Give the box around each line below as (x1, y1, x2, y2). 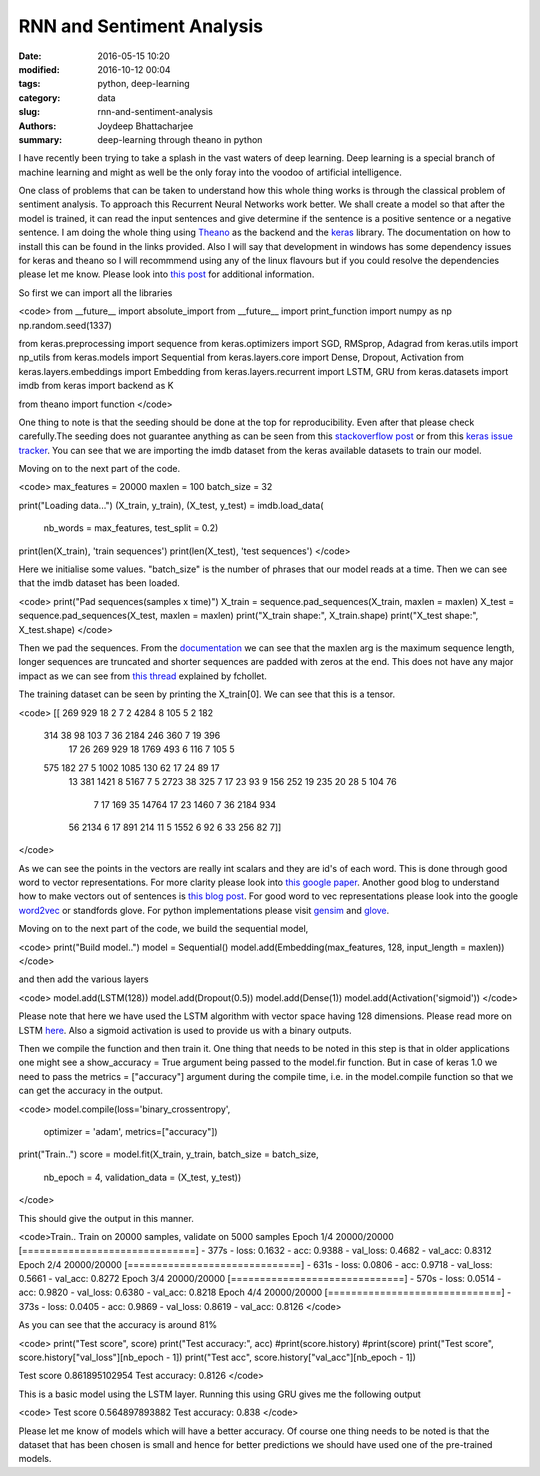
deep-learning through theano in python (97, 133, 263, 145)
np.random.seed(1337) (18, 319, 112, 331)
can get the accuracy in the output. (18, 1085, 164, 1097)
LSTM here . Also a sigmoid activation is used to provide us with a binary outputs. (18, 1024, 352, 1036)
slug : (18, 106, 40, 118)
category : (18, 91, 61, 104)
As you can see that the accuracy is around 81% (18, 1319, 218, 1331)
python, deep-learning (97, 78, 190, 90)
